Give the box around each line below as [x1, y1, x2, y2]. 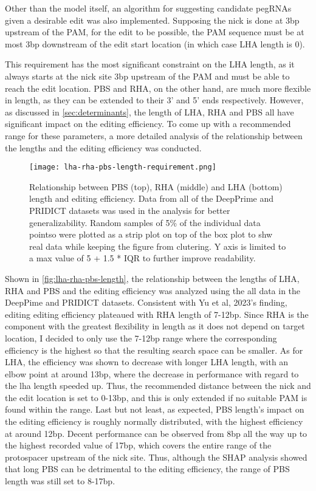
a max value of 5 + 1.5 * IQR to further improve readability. [29, 252, 256, 264]
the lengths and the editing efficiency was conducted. [5, 141, 202, 154]
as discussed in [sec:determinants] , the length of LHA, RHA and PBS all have [5, 105, 294, 118]
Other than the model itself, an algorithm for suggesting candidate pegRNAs [5, 2, 292, 14]
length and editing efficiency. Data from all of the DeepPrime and [29, 192, 274, 205]
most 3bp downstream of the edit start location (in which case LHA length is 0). [5, 37, 305, 50]
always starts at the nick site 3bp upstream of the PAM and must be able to [5, 69, 290, 82]
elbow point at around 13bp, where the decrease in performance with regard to [5, 367, 299, 380]
